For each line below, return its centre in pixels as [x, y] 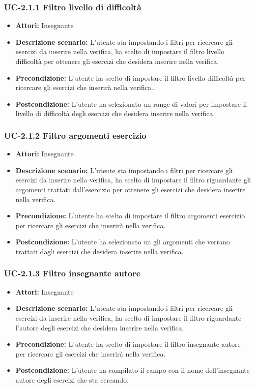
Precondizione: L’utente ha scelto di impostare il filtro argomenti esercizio [130, 216]
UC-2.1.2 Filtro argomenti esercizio [75, 135]
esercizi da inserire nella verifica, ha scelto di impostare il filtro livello [120, 51]
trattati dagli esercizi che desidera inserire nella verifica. [99, 251]
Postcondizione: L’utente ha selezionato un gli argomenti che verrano [123, 242]
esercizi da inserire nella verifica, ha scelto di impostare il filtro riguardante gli [133, 180]
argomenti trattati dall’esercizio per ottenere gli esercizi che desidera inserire [130, 189]
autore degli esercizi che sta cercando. [72, 379]
